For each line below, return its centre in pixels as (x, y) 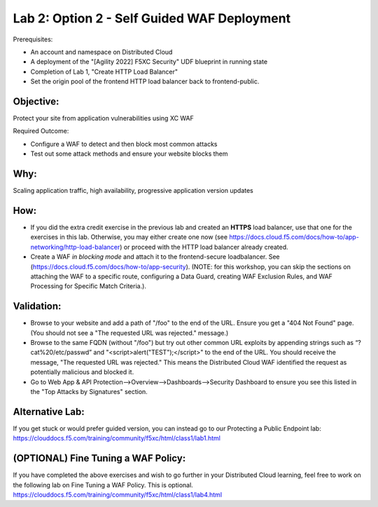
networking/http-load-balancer (75, 247)
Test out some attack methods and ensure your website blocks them (129, 154)
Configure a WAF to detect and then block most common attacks (124, 144)
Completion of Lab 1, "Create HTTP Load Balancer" (104, 72)
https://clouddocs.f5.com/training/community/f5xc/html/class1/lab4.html (118, 494)
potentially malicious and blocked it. (82, 372)
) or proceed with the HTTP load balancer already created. (204, 247)
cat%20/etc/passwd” (61, 352)
